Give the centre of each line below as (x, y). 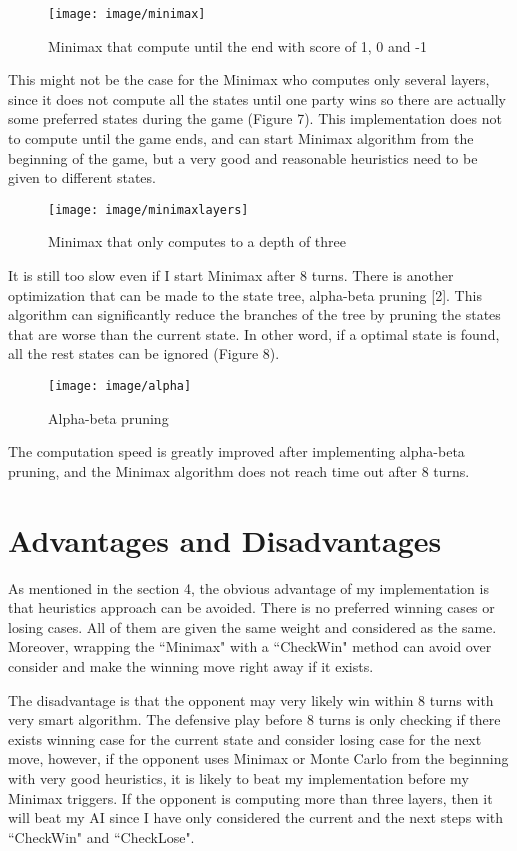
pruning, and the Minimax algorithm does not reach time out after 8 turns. (239, 470)
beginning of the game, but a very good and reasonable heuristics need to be (243, 157)
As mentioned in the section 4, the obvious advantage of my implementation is (248, 587)
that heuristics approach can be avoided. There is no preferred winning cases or (251, 607)
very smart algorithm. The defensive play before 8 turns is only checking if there (254, 719)
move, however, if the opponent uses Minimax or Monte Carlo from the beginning (258, 758)
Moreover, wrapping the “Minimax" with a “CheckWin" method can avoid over (250, 646)
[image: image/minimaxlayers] (148, 209)
